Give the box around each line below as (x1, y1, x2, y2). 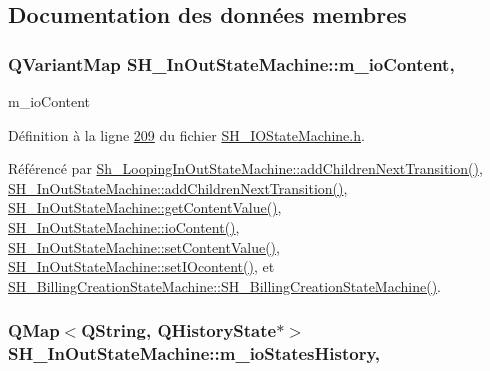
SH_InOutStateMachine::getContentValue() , (8, 197, 282, 218)
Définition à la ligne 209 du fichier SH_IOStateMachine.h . (8, 124, 365, 145)
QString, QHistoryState (81, 318, 277, 343)
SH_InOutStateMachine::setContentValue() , (8, 236, 280, 257)
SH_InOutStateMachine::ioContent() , (8, 216, 240, 237)
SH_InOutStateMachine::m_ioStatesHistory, (8, 341, 380, 366)
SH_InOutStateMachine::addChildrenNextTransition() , (8, 177, 348, 198)
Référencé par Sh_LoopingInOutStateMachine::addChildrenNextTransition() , (8, 158, 483, 179)
